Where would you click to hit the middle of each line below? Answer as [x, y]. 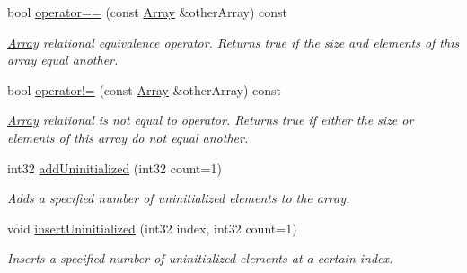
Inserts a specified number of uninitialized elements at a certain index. [200, 258]
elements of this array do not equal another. [128, 137]
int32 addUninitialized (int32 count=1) [115, 167]
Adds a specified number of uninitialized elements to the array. [179, 198]
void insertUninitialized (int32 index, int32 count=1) [152, 228]
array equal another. [63, 60]
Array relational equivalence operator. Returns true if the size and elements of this [233, 42]
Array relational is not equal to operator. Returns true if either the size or [211, 120]
